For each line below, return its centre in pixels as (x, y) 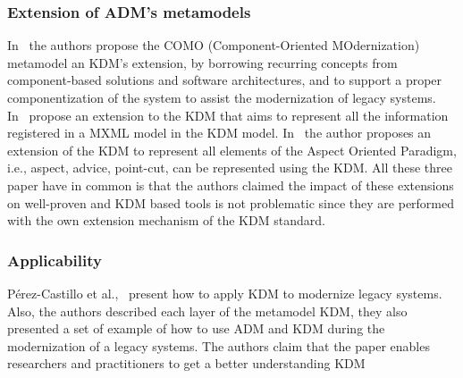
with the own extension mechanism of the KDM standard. (166, 220)
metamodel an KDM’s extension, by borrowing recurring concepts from (202, 62)
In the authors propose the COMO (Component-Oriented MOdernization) (214, 45)
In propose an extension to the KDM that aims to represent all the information (228, 115)
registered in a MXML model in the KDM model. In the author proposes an (219, 133)
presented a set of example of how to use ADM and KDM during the (196, 328)
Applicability (55, 260)
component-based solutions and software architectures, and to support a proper (225, 80)
